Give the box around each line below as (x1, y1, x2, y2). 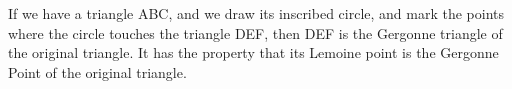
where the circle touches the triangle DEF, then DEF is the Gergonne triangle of (8, 22, 503, 43)
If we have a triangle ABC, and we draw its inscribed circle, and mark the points (8, 3, 505, 23)
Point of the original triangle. (8, 61, 187, 82)
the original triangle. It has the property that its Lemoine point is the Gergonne (8, 42, 499, 63)
